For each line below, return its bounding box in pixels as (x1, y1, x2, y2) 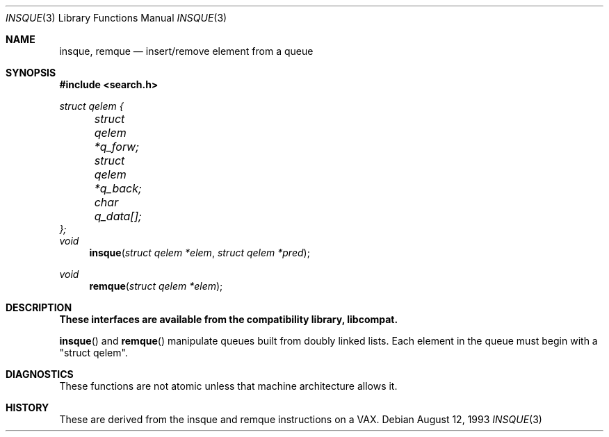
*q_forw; (94, 140, 140, 154)
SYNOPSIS (6, 67, 56, 79)
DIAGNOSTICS (6, 368, 74, 380)
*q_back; (94, 181, 142, 195)
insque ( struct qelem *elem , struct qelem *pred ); (89, 247, 310, 258)
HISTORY (6, 402, 49, 413)
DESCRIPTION (6, 302, 72, 313)
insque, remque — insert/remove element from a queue (59, 45, 314, 57)
